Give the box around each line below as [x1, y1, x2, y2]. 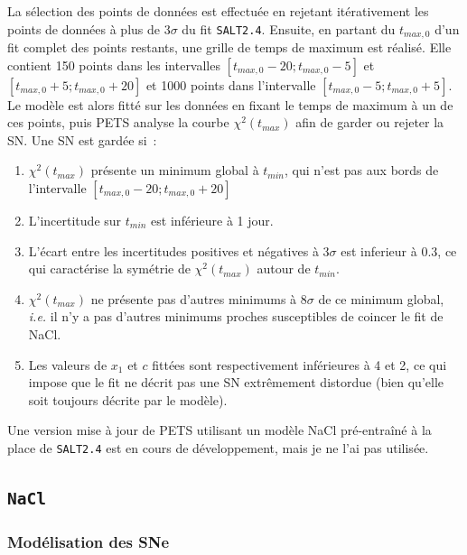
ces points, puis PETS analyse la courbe [7, 113, 229, 132]
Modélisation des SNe [7, 530, 170, 552]
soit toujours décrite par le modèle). [28, 390, 228, 409]
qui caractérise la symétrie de [28, 259, 191, 278]
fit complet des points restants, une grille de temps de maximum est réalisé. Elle [7, 38, 452, 57]
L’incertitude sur [28, 211, 122, 230]
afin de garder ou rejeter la [295, 113, 444, 132]
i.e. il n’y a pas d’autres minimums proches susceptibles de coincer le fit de [28, 307, 444, 326]
